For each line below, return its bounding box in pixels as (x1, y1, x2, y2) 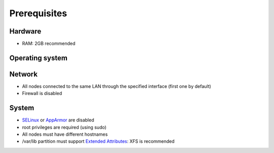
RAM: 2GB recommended (22, 41, 76, 47)
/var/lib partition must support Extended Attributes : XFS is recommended (22, 138, 175, 144)
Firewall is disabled (22, 90, 62, 97)
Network (9, 70, 38, 78)
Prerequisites (9, 8, 67, 19)
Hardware (9, 27, 42, 36)
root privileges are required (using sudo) (22, 124, 107, 130)
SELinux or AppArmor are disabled (22, 117, 94, 123)
